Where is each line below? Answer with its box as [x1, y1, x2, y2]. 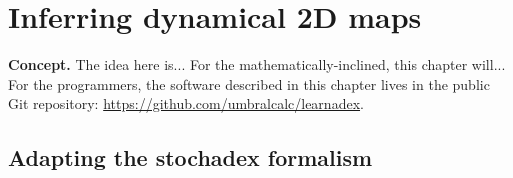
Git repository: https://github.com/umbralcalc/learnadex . [8, 93, 364, 114]
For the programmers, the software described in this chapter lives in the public [8, 73, 490, 94]
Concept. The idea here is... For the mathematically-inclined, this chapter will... [8, 54, 506, 75]
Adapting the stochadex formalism [8, 142, 373, 173]
